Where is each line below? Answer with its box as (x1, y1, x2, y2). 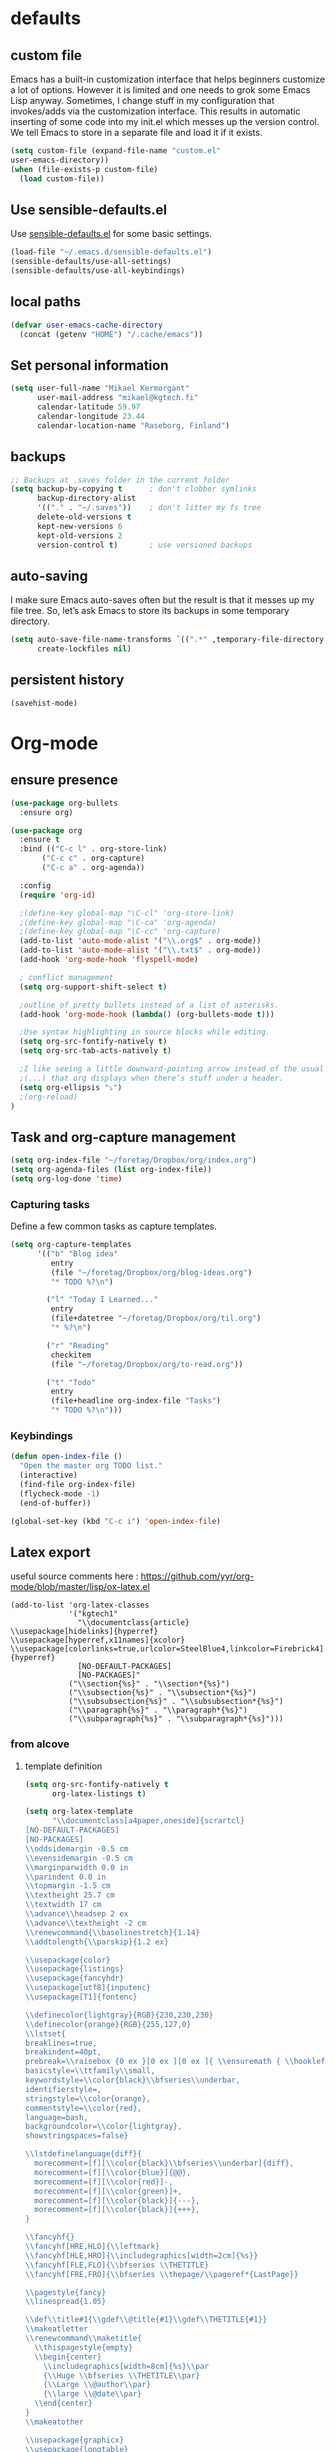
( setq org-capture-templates (10, 1240, 132, 1250)
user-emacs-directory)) (10, 155, 110, 165)
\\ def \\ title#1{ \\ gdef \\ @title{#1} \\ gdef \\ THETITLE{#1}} (24, 2315, 268, 2325)
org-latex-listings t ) (51, 1788, 147, 1799)
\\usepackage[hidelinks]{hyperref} (10, 1627, 159, 1637)
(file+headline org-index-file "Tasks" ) (50, 1396, 222, 1406)
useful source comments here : (10, 1570, 139, 1582)
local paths (10, 293, 82, 311)
